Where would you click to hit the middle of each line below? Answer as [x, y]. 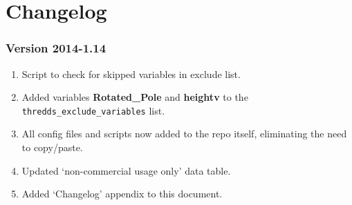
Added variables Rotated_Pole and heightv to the [135, 97]
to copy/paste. [52, 147]
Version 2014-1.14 [56, 48]
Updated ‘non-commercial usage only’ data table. [126, 170]
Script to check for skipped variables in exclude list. [131, 74]
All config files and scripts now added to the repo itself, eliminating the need [184, 134]
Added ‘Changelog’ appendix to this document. [122, 194]
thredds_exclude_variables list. [93, 110]
